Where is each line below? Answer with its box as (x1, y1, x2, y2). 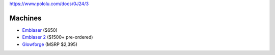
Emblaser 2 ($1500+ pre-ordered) (22, 34, 93, 40)
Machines (9, 14, 42, 22)
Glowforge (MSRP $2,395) (22, 41, 77, 47)
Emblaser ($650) (22, 27, 58, 33)
